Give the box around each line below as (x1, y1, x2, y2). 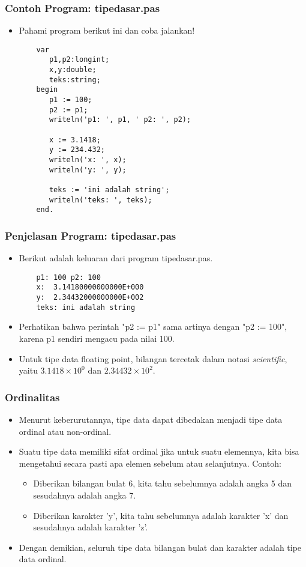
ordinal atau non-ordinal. (19, 425, 112, 437)
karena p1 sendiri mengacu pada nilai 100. (19, 332, 175, 344)
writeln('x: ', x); (49, 156, 127, 165)
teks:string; (49, 75, 101, 84)
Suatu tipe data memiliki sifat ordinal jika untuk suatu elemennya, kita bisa (19, 445, 299, 458)
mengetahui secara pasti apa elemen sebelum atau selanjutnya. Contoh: (19, 456, 281, 469)
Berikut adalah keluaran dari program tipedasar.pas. (19, 252, 213, 264)
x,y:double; (49, 65, 97, 74)
